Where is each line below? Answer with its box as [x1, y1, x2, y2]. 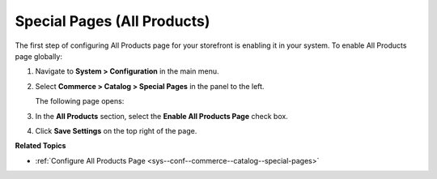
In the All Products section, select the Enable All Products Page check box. [35, 111, 289, 121]
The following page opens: [35, 96, 125, 106]
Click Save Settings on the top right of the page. [35, 126, 197, 135]
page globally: [15, 51, 62, 61]
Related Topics [15, 141, 66, 151]
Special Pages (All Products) [15, 12, 210, 30]
